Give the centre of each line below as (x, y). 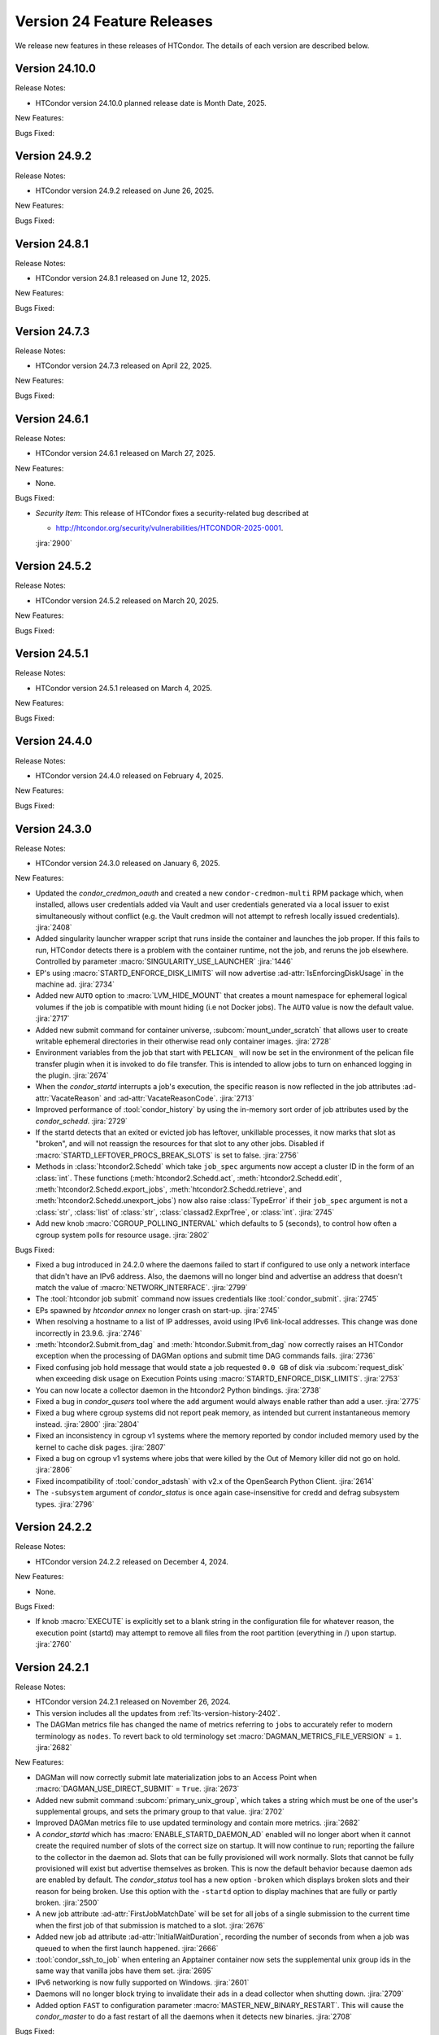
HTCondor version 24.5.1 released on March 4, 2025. (124, 688)
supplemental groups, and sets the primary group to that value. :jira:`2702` (160, 1811)
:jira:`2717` (53, 1018)
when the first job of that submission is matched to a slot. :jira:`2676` (150, 1925)
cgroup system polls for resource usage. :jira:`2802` (122, 1235)
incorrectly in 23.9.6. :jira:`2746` (89, 1333)
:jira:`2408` (54, 927)
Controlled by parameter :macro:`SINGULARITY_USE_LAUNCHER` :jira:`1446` (164, 961)
